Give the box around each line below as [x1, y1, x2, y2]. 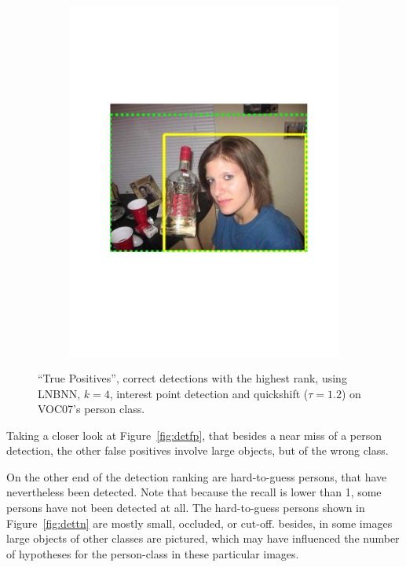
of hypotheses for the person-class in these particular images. [6, 545, 299, 562]
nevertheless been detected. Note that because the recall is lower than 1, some [6, 484, 382, 500]
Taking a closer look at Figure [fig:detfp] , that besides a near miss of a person [6, 426, 382, 443]
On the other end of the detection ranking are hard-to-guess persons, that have [6, 468, 387, 485]
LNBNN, [38, 385, 81, 401]
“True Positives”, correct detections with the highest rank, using [38, 369, 347, 386]
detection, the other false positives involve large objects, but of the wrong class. [6, 442, 389, 459]
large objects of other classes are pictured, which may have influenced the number [6, 530, 400, 547]
